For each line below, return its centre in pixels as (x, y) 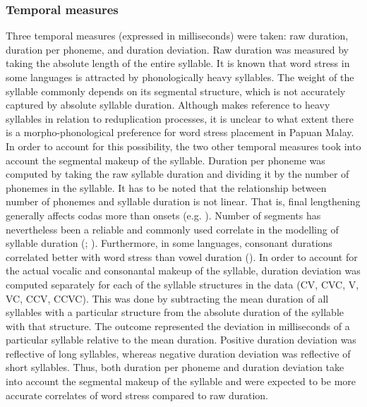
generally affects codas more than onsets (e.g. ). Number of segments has (163, 215)
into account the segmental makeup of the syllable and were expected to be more (181, 381)
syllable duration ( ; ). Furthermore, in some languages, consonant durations (169, 243)
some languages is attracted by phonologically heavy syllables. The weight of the (180, 77)
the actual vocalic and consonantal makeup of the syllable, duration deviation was (183, 271)
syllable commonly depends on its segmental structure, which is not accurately (176, 91)
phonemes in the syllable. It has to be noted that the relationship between (166, 187)
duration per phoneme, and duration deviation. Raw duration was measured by (177, 49)
